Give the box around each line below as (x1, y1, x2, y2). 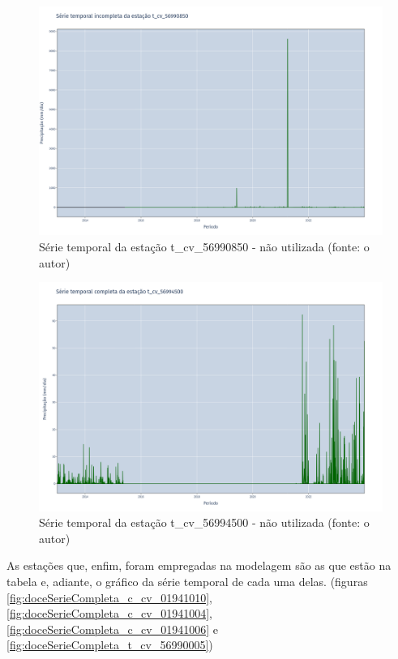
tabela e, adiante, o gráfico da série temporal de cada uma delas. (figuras (6, 572, 368, 589)
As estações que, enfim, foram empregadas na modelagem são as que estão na (6, 557, 392, 574)
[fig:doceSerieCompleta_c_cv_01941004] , (6, 605, 213, 622)
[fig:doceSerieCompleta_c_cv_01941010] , (6, 588, 213, 606)
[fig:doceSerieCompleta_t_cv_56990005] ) (6, 636, 213, 653)
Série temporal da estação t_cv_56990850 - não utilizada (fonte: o (39, 237, 370, 255)
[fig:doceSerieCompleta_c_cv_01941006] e (6, 620, 218, 637)
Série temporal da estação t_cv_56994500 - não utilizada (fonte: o (39, 514, 370, 531)
